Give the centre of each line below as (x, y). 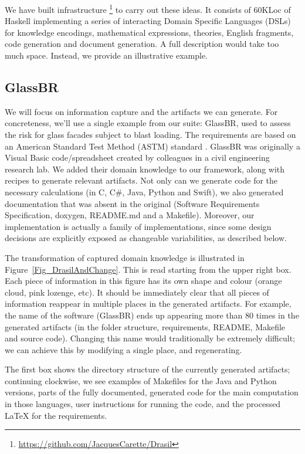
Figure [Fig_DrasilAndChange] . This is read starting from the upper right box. (148, 269)
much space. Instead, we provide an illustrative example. (106, 55)
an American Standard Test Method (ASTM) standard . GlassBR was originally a (152, 146)
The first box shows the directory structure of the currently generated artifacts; (148, 369)
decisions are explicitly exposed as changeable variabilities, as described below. (146, 238)
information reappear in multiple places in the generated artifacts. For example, (148, 304)
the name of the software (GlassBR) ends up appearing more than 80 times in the (152, 315)
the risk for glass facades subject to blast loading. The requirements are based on (150, 135)
